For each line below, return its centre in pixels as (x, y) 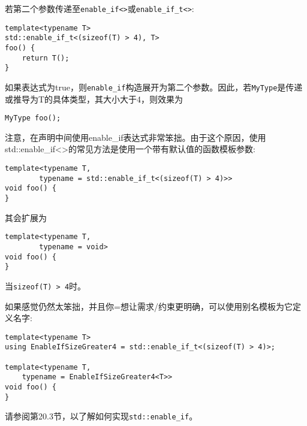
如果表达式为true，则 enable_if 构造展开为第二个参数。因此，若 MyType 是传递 (154, 87)
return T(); (46, 58)
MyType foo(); (33, 118)
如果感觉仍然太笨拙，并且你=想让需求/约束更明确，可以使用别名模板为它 (149, 306)
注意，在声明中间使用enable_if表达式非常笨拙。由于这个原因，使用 (136, 137)
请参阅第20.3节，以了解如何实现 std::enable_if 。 (101, 416)
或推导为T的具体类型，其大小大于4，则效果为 (94, 99)
